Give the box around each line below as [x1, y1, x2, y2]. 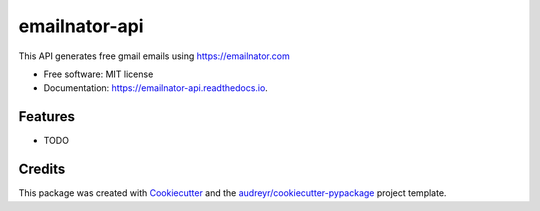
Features [18, 108, 75, 125]
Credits [18, 161, 66, 178]
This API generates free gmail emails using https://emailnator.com [18, 50, 290, 62]
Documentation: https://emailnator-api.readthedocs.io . [43, 82, 269, 94]
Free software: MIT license [43, 68, 154, 80]
